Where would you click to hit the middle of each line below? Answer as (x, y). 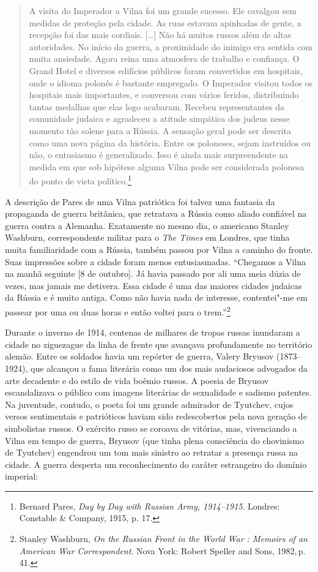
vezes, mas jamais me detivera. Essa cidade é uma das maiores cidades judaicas (153, 285)
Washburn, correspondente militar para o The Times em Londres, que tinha (147, 237)
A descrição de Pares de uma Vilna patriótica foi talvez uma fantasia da (140, 201)
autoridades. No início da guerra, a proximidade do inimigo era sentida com (171, 46)
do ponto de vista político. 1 (80, 180)
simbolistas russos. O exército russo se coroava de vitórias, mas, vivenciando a (151, 428)
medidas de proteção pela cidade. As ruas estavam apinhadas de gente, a (165, 22)
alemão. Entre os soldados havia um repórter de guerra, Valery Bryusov (139, 356)
